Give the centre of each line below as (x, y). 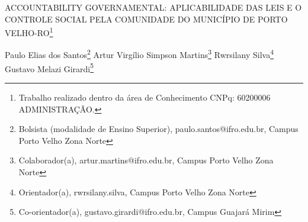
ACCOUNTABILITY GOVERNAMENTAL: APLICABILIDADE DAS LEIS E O (153, 7)
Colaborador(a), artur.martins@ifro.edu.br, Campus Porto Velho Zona (146, 160)
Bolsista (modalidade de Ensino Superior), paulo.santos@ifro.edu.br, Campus (158, 129)
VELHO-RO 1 (29, 32)
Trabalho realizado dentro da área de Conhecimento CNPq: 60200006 (145, 97)
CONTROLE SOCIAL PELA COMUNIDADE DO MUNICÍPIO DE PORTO (146, 19)
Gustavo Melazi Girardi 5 (49, 67)
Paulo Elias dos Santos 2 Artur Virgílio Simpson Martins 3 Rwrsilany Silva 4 (139, 54)
